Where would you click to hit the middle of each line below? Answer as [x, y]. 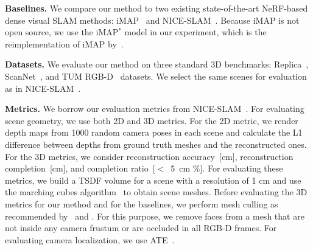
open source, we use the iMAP [62, 32]
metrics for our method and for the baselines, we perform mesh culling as [142, 203]
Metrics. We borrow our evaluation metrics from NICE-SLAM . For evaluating [155, 109]
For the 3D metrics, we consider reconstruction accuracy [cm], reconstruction [149, 156]
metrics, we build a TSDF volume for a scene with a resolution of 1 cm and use [153, 180]
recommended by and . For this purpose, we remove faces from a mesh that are [155, 216]
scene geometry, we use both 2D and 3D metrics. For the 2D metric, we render [152, 120]
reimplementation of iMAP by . [64, 43]
